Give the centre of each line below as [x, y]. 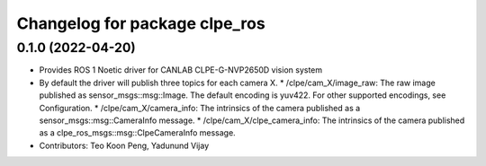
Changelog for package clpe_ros [141, 23]
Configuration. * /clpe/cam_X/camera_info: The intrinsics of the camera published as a [200, 108]
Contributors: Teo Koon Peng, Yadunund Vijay [124, 145]
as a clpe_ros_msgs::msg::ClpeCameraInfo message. [137, 133]
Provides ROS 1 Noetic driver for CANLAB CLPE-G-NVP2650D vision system [181, 70]
